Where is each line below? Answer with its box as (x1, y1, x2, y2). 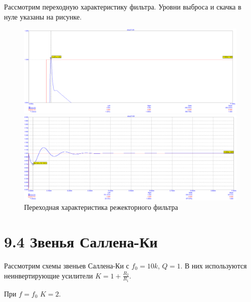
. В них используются (180, 260, 247, 270)
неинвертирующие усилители (4, 270, 93, 280)
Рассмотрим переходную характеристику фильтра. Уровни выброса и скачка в (4, 2, 241, 12)
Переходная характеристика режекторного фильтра (24, 202, 178, 212)
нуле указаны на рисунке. (4, 11, 82, 22)
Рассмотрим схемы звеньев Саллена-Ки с (4, 260, 129, 270)
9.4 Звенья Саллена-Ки (4, 231, 158, 252)
